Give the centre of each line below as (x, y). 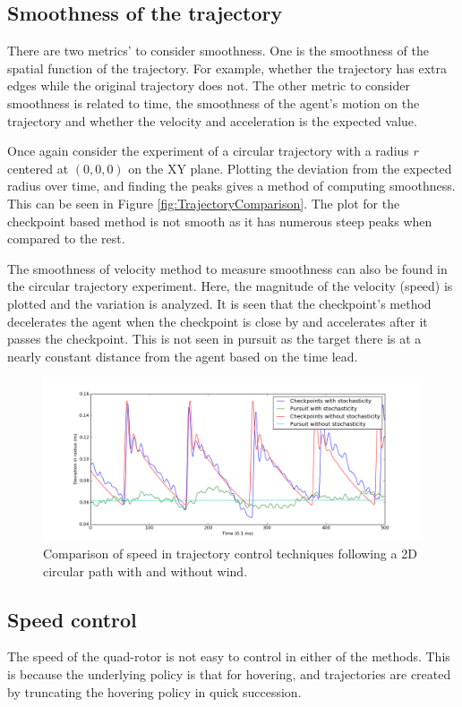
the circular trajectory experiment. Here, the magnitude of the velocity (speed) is (230, 286)
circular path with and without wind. (145, 571)
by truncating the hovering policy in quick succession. (154, 691)
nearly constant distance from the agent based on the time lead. (183, 356)
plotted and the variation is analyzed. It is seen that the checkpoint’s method (219, 303)
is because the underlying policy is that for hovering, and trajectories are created (229, 674)
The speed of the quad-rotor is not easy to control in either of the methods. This (229, 656)
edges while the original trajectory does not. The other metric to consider (209, 85)
